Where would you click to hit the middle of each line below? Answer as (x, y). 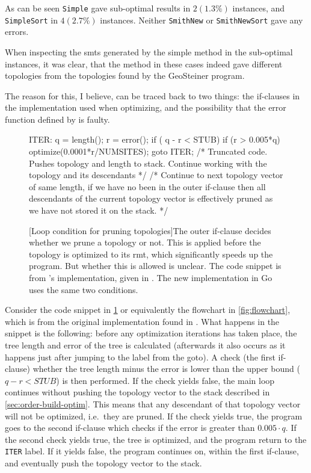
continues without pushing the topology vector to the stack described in (137, 392)
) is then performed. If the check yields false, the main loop (165, 380)
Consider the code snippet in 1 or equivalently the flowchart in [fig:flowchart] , (148, 310)
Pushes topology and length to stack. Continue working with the (148, 163)
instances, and (259, 8)
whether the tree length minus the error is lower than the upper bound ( (166, 369)
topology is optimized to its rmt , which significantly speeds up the (151, 254)
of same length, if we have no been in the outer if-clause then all (147, 186)
